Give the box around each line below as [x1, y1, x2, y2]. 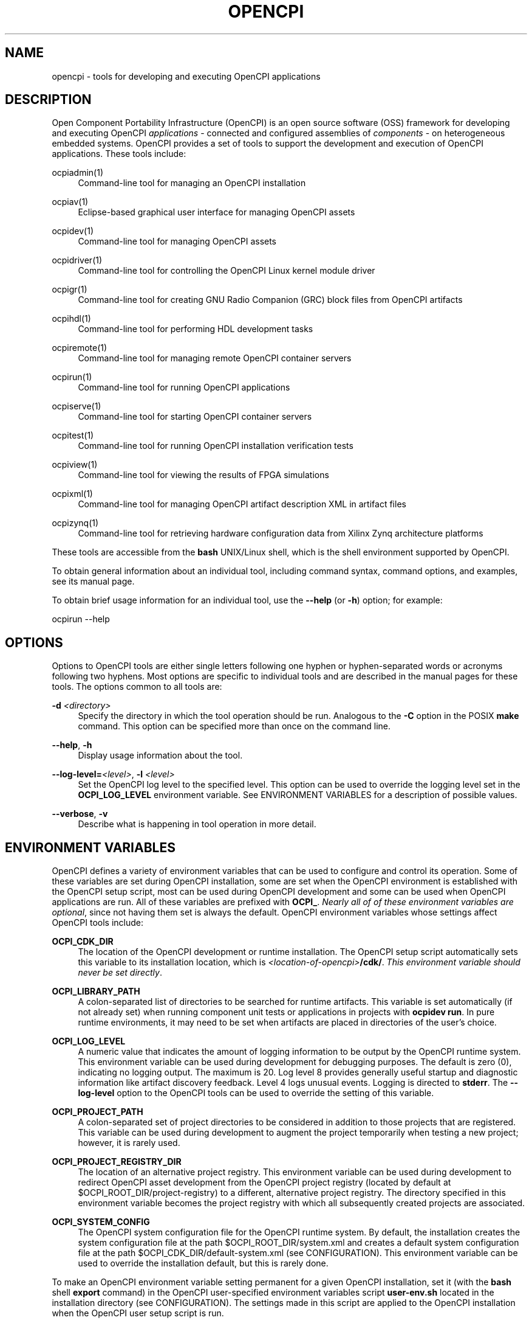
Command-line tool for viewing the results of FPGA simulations [78, 470, 329, 481]
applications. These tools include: [52, 148, 186, 159]
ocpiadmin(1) [52, 167, 104, 178]
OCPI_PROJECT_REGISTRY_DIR [52, 1156, 182, 1167]
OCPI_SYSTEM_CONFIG [52, 1217, 150, 1228]
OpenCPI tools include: [52, 917, 144, 928]
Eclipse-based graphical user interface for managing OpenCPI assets [78, 207, 355, 218]
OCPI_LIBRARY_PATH [52, 986, 140, 997]
